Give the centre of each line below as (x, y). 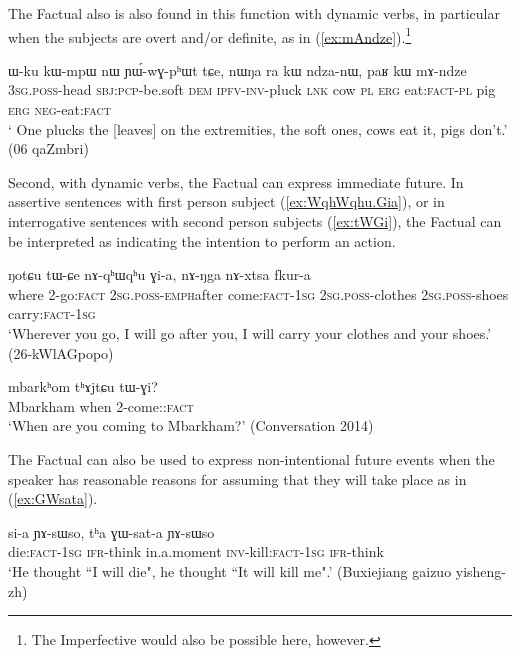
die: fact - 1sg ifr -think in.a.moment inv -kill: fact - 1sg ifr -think (196, 551)
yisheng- (481, 570)
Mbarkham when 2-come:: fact (101, 405)
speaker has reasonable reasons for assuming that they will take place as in (237, 478)
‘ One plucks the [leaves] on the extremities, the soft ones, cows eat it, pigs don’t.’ (258, 128)
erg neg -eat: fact (59, 109)
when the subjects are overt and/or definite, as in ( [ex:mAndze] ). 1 (210, 35)
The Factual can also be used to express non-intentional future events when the (251, 458)
